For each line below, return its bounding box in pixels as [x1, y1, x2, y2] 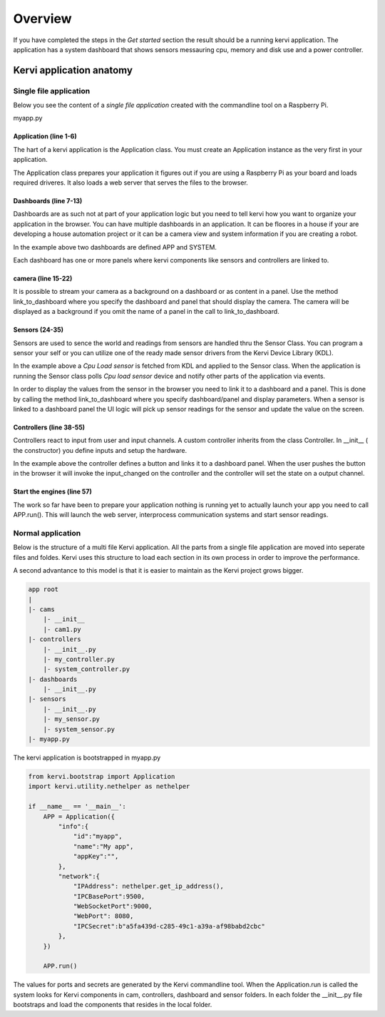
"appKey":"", [73, 852, 119, 861]
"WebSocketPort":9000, [73, 902, 153, 911]
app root [28, 586, 59, 593]
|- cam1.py [43, 625, 81, 633]
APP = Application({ [43, 812, 115, 820]
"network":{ [58, 872, 100, 880]
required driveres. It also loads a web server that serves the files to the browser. [13, 178, 249, 187]
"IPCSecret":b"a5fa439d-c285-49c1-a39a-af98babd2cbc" [73, 922, 265, 930]
